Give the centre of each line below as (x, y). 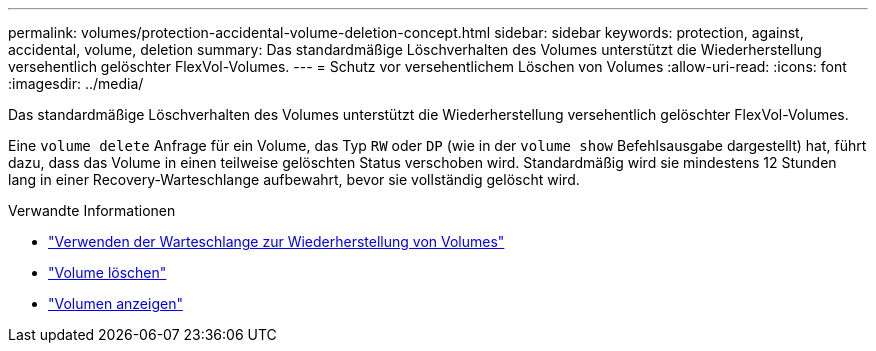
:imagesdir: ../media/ (76, 83)
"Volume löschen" (107, 272)
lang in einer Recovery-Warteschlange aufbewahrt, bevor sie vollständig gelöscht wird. (294, 179)
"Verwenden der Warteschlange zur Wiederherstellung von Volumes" (276, 241)
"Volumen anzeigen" (115, 303)
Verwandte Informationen (92, 210)
